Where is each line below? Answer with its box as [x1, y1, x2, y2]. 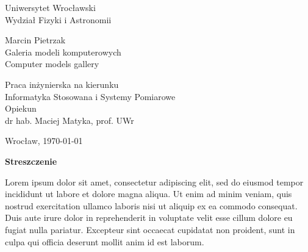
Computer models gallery [5, 57, 99, 70]
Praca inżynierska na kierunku [5, 77, 119, 90]
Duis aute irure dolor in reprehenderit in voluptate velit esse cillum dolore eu [5, 211, 293, 224]
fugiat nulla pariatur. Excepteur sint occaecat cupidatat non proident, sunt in [5, 223, 295, 236]
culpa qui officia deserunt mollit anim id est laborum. [5, 235, 204, 248]
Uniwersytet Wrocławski [5, 1, 96, 13]
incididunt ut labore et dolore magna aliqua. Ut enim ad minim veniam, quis [5, 187, 292, 200]
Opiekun [5, 102, 37, 115]
